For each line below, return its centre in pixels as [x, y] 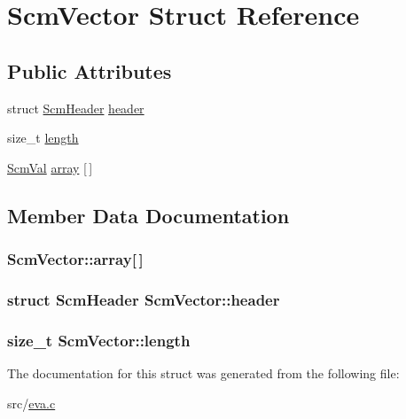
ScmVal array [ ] [50, 167]
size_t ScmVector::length [99, 340]
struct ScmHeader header [76, 108]
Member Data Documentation [148, 215]
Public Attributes [90, 70]
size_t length [43, 138]
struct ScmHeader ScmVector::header [144, 299]
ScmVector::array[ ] [75, 259]
